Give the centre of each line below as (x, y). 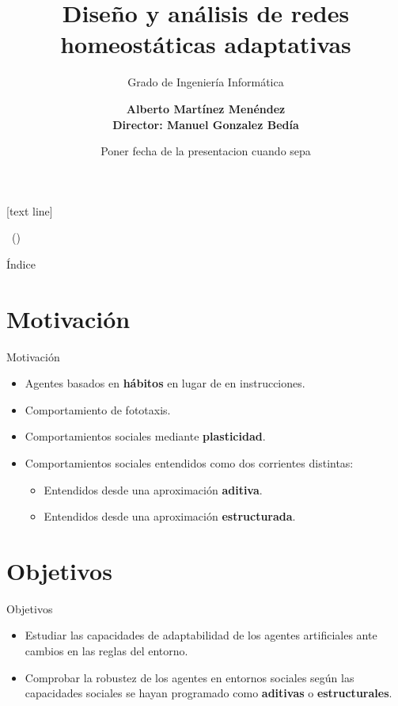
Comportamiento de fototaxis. (98, 409)
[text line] (30, 210)
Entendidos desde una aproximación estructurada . (170, 516)
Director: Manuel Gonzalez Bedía (206, 124)
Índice (21, 263)
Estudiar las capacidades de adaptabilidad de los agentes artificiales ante (201, 635)
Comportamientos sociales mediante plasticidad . (145, 436)
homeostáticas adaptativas (206, 44)
